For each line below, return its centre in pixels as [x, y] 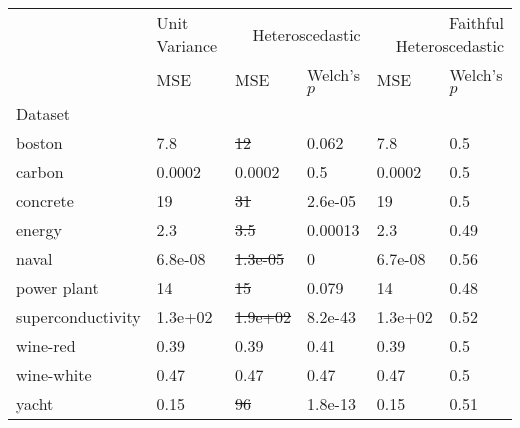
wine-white [54, 374]
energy [39, 229]
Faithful [476, 22]
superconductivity [78, 316]
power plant [57, 287]
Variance [187, 45]
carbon [40, 171]
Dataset [43, 113]
